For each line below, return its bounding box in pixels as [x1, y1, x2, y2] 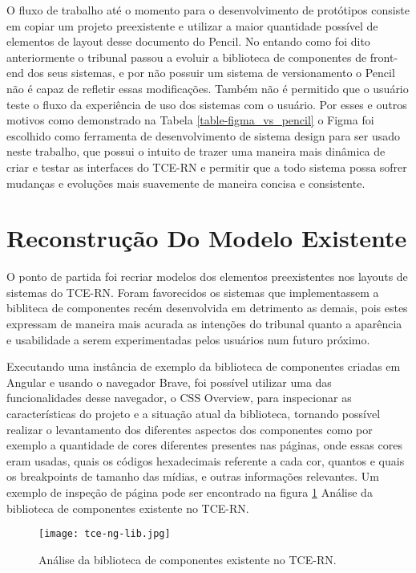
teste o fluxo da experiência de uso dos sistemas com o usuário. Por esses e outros [6, 95, 407, 112]
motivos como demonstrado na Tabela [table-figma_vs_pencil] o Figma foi [6, 112, 374, 128]
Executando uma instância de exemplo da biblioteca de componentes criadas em [6, 358, 401, 375]
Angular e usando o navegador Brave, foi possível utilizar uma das [6, 373, 332, 390]
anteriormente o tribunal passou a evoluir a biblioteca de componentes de [6, 48, 367, 65]
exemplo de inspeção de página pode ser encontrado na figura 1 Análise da [6, 483, 373, 500]
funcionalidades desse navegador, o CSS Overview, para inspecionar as [6, 389, 352, 406]
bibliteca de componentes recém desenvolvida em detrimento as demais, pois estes [6, 299, 408, 316]
